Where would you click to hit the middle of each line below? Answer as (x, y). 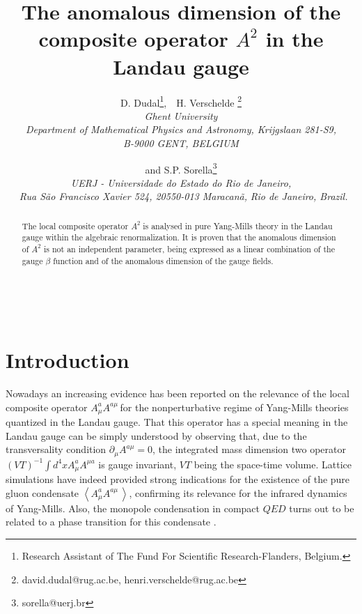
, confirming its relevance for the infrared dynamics (238, 492)
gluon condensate (42, 492)
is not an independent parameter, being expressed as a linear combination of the (189, 249)
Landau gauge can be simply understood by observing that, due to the (156, 435)
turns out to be (322, 508)
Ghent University (181, 115)
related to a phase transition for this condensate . (111, 522)
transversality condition (56, 449)
